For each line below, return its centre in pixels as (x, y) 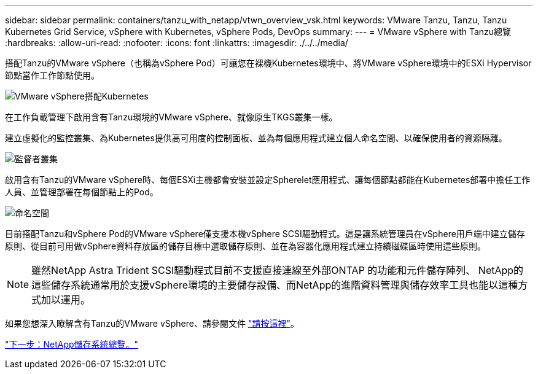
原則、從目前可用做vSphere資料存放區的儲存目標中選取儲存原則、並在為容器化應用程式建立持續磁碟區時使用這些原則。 (246, 246)
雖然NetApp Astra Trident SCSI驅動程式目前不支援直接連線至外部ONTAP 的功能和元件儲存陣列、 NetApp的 (278, 270)
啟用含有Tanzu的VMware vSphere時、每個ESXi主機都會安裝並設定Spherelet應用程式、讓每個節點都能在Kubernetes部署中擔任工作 (268, 180)
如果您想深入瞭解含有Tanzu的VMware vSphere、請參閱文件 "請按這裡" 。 (152, 323)
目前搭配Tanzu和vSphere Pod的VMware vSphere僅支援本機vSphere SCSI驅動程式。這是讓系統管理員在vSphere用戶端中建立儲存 (265, 234)
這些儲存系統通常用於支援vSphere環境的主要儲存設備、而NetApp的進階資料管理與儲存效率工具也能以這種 (275, 285)
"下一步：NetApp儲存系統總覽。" (72, 344)
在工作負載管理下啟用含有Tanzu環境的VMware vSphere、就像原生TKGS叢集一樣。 (171, 117)
